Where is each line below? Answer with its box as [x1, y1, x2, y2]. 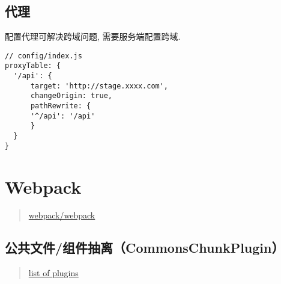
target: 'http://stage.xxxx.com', [30, 81, 169, 90]
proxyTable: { [5, 61, 61, 70]
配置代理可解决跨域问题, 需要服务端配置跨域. [5, 30, 181, 43]
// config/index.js [5, 51, 82, 60]
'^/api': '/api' [30, 111, 95, 120]
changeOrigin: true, [30, 91, 112, 100]
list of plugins [28, 267, 79, 279]
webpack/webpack [28, 209, 95, 221]
